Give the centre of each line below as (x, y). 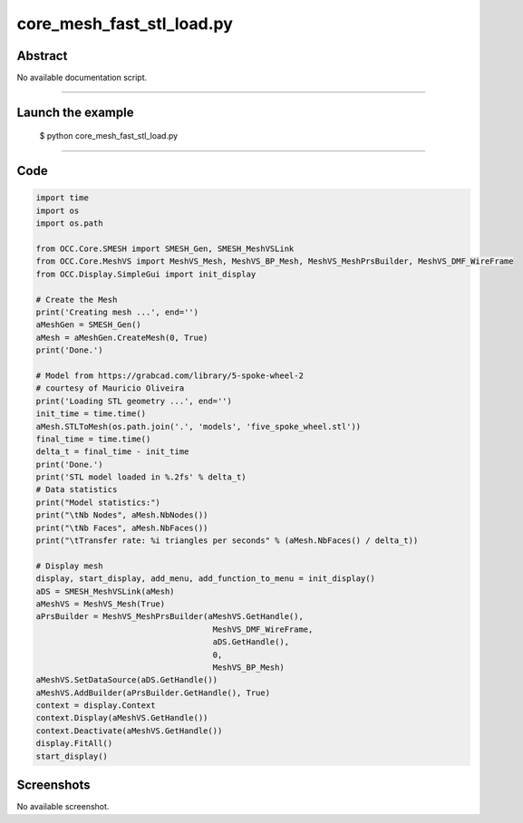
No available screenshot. (63, 807)
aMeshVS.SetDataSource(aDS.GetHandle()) (126, 680)
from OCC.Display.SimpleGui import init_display (146, 274)
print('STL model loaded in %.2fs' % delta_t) (141, 477)
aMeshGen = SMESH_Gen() (89, 325)
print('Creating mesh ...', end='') (117, 312)
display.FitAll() (74, 744)
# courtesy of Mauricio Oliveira (110, 388)
